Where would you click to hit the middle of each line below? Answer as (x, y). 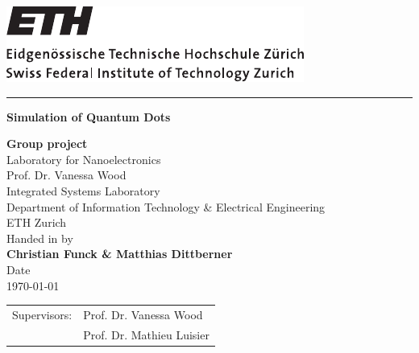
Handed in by (40, 238)
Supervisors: (42, 314)
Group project (47, 144)
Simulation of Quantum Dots (89, 116)
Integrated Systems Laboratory (83, 190)
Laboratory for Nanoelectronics (84, 159)
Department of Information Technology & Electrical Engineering (166, 206)
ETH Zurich (37, 222)
